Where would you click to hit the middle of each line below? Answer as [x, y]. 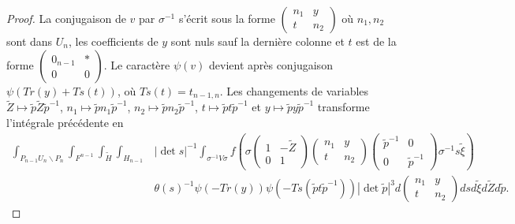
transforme [343, 107]
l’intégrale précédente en [65, 122]
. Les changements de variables [294, 90]
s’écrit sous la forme [227, 18]
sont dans [30, 41]
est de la [376, 41]
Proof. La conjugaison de [66, 18]
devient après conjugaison [271, 64]
